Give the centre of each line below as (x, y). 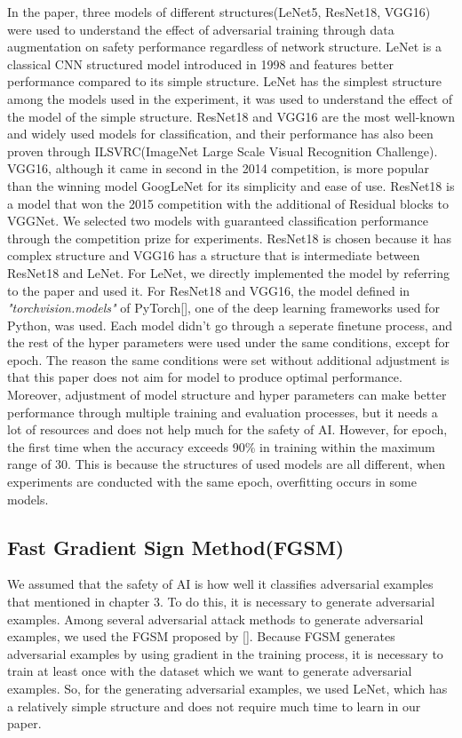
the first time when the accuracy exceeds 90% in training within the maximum (221, 446)
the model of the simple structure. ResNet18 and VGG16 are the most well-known (231, 116)
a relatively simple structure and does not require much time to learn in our (214, 706)
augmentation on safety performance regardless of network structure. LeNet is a (224, 47)
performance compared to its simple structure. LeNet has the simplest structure (225, 81)
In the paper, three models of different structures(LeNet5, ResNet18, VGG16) (219, 12)
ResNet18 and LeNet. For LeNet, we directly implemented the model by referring (229, 272)
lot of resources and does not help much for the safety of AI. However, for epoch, (227, 429)
